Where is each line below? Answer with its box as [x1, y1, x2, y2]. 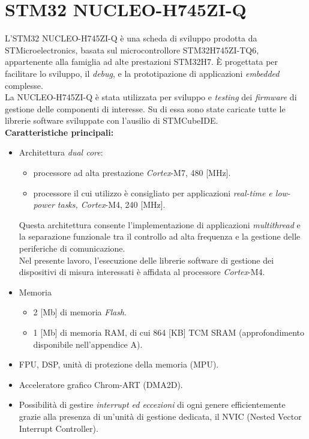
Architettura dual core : [19, 146, 103, 159]
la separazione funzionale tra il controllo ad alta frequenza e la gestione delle [19, 230, 301, 243]
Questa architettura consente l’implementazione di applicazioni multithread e [19, 218, 301, 231]
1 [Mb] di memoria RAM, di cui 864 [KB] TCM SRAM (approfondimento [33, 326, 305, 338]
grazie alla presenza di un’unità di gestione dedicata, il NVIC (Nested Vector [19, 410, 302, 422]
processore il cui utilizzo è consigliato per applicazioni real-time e [33, 186, 272, 199]
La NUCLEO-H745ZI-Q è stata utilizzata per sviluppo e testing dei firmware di [5, 91, 297, 103]
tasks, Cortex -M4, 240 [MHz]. [57, 198, 166, 211]
